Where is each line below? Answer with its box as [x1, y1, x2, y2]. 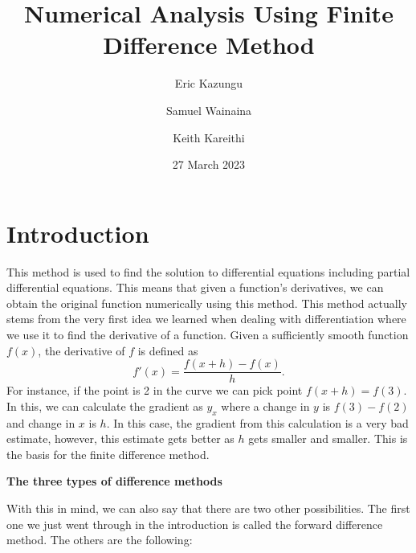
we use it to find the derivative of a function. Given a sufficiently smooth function [6, 326, 409, 342]
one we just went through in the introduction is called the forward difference [6, 515, 383, 532]
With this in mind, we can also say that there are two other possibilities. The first [6, 500, 410, 517]
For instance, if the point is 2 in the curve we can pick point [6, 382, 303, 399]
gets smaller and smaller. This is [248, 430, 408, 447]
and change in [6, 414, 75, 431]
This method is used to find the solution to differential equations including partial [6, 263, 410, 280]
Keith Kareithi [173, 129, 245, 145]
